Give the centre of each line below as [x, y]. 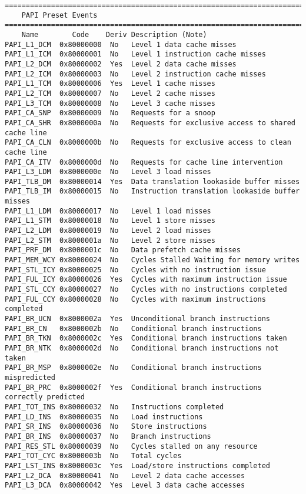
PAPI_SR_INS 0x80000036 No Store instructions [106, 427]
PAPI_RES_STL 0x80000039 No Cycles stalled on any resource [131, 446]
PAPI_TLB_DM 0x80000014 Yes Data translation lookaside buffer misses [152, 181]
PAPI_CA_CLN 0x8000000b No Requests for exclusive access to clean [148, 143]
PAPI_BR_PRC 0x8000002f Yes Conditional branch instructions [133, 387]
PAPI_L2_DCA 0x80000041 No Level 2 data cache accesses [125, 475]
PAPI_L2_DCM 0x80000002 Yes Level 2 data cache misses [121, 64]
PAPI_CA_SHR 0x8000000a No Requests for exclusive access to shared [150, 123]
